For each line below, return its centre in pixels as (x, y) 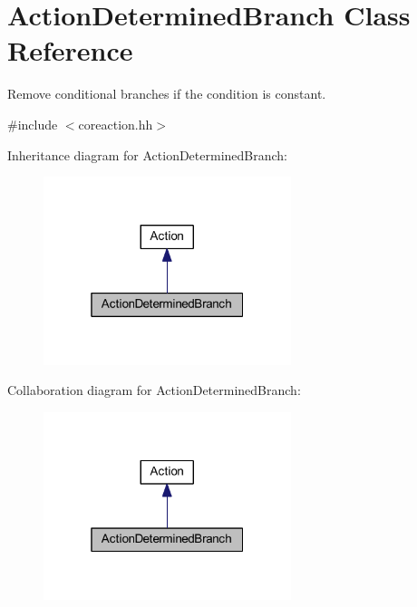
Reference (70, 50)
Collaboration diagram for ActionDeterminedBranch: (154, 390)
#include (33, 124)
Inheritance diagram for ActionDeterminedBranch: (147, 154)
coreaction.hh (116, 124)
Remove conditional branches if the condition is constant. (167, 94)
